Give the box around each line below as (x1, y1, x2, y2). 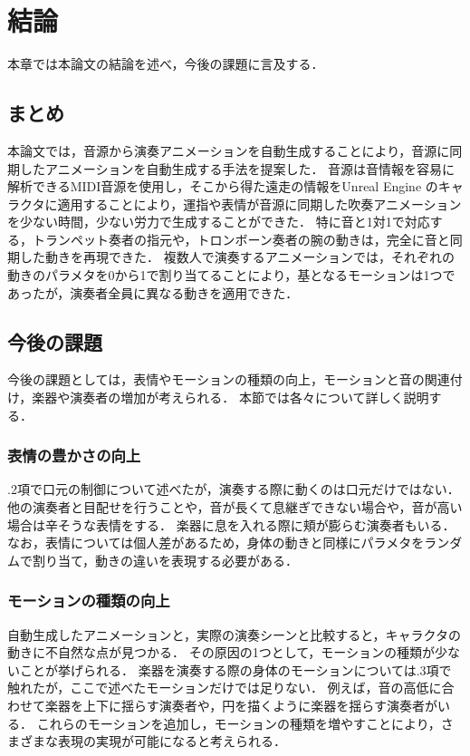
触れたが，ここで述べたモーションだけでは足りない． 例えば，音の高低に (7, 678, 442, 697)
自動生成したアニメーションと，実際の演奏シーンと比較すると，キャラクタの (7, 625, 462, 644)
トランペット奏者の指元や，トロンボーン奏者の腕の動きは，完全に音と (32, 229, 450, 248)
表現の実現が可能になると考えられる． (57, 732, 286, 751)
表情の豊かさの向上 (7, 444, 141, 467)
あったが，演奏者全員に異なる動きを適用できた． (7, 283, 299, 302)
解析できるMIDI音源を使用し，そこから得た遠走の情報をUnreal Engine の (7, 177, 438, 196)
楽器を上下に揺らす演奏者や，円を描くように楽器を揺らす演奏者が (44, 696, 437, 715)
